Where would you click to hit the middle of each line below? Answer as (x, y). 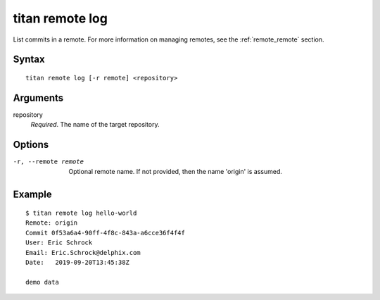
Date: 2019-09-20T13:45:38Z (78, 262)
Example (32, 195)
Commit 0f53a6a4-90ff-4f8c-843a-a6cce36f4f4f (106, 233)
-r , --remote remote (49, 162)
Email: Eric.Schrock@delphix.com (83, 252)
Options (31, 145)
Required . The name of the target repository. (95, 125)
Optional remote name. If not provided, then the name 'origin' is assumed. (176, 171)
